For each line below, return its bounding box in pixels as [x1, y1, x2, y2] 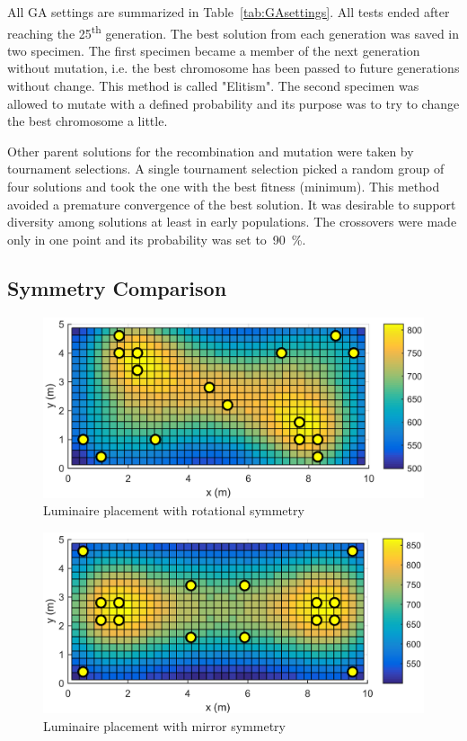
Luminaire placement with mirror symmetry [43, 717, 286, 736]
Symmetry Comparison [7, 273, 227, 301]
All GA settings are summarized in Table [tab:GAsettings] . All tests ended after [7, 3, 450, 21]
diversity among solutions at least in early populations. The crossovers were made [7, 212, 457, 231]
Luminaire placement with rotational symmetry [43, 501, 304, 520]
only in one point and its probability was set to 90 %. [7, 229, 306, 248]
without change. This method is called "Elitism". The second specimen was [7, 76, 419, 95]
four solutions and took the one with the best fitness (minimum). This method [7, 177, 440, 195]
